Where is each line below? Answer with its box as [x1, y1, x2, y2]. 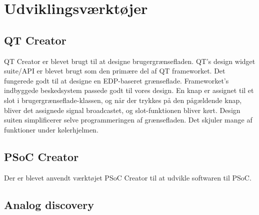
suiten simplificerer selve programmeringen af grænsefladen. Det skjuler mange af [4, 114, 252, 125]
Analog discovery [4, 196, 94, 212]
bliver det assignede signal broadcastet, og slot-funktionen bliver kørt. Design [4, 104, 240, 115]
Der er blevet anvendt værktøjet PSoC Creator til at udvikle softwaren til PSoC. [4, 172, 251, 182]
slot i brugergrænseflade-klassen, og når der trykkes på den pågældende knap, [4, 94, 242, 105]
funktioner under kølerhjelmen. [4, 124, 98, 134]
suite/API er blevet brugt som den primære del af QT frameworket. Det [4, 65, 225, 76]
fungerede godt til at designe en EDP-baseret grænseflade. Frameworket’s [4, 75, 229, 85]
